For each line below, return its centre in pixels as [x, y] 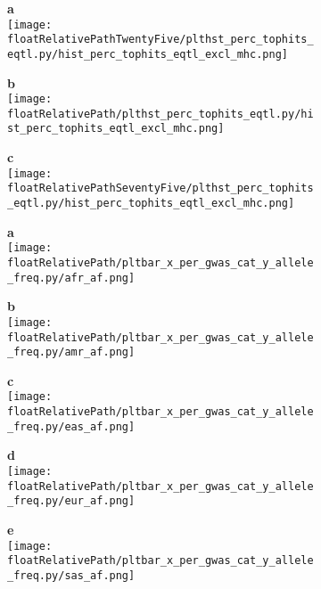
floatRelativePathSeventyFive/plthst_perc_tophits [160, 188]
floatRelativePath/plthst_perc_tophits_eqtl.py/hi [160, 114]
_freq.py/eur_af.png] [71, 501]
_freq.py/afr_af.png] [71, 278]
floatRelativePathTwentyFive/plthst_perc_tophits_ [160, 40]
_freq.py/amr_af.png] [71, 352]
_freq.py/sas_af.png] [71, 575]
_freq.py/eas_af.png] [71, 426]
